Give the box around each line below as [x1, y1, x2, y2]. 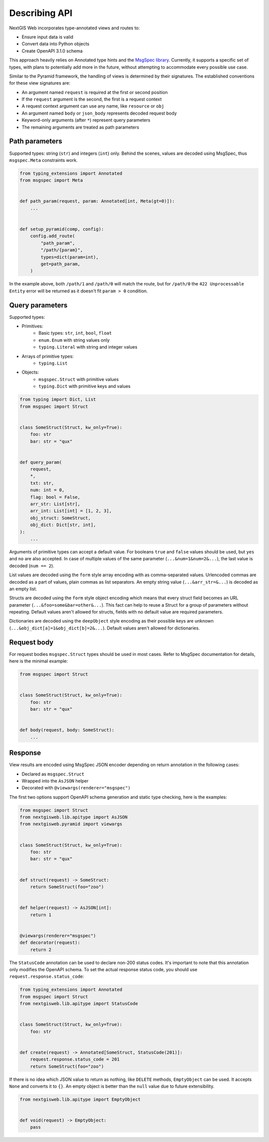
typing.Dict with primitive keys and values [38, 383, 131, 389]
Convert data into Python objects [21, 41, 90, 47]
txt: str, [30, 480, 54, 486]
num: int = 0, [30, 487, 65, 493]
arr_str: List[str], [30, 501, 81, 507]
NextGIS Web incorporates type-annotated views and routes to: [9, 25, 140, 31]
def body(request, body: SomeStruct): [19, 727, 115, 733]
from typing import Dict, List [19, 396, 97, 402]
